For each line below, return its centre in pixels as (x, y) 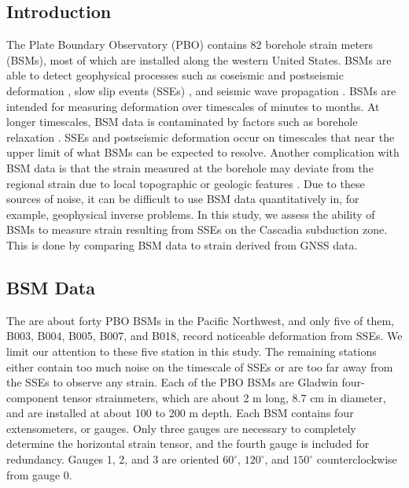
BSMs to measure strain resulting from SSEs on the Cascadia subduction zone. (197, 229)
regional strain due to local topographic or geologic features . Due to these (186, 183)
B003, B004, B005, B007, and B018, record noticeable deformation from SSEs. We (204, 336)
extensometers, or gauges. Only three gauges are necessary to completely (181, 428)
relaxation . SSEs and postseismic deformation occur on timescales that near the (201, 137)
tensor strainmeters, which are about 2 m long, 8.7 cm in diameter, (224, 397)
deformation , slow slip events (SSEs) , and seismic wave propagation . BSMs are (201, 90)
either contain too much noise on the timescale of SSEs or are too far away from (200, 366)
